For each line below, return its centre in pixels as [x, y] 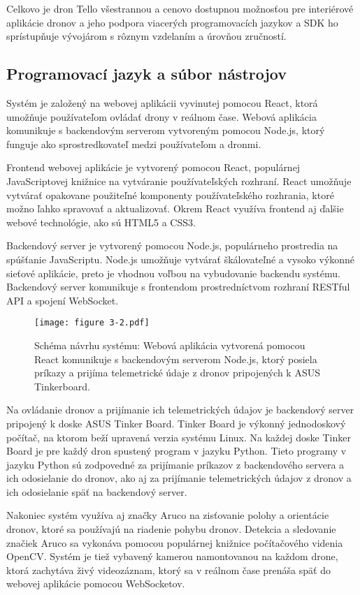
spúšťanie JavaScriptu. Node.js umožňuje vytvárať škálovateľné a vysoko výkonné [181, 259]
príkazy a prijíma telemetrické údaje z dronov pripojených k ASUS [177, 373]
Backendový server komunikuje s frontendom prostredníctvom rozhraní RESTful [178, 287]
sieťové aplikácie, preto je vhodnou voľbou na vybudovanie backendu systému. [173, 273]
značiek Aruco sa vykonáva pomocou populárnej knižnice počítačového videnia [175, 542]
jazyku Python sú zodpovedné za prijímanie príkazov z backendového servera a [175, 464]
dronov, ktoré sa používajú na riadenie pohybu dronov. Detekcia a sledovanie [171, 529]
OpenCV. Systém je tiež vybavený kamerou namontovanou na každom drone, [172, 556]
